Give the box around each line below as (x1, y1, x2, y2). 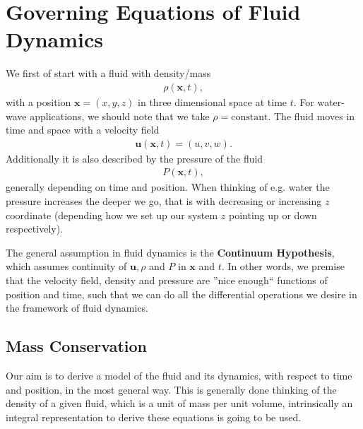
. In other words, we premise (221, 259, 345, 274)
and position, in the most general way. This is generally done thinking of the (6, 382, 337, 396)
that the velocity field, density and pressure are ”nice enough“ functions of (6, 272, 328, 287)
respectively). (6, 221, 64, 236)
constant (231, 112, 268, 122)
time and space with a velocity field (6, 122, 160, 137)
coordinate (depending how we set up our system (6, 207, 218, 222)
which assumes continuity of (6, 259, 127, 274)
